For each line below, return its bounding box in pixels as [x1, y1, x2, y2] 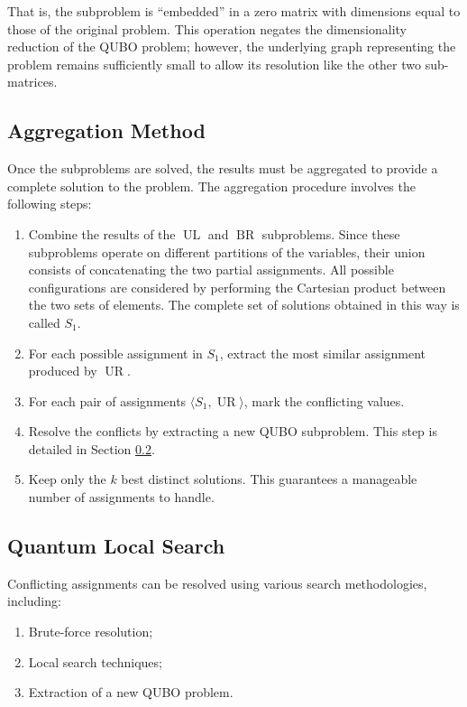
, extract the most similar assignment [219, 343, 426, 362]
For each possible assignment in [28, 343, 203, 362]
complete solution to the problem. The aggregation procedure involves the [7, 176, 416, 195]
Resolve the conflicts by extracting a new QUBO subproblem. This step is [28, 422, 437, 441]
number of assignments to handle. [28, 488, 215, 507]
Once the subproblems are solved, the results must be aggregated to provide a [7, 159, 438, 178]
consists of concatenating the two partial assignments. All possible [28, 260, 394, 279]
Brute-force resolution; [28, 622, 153, 641]
